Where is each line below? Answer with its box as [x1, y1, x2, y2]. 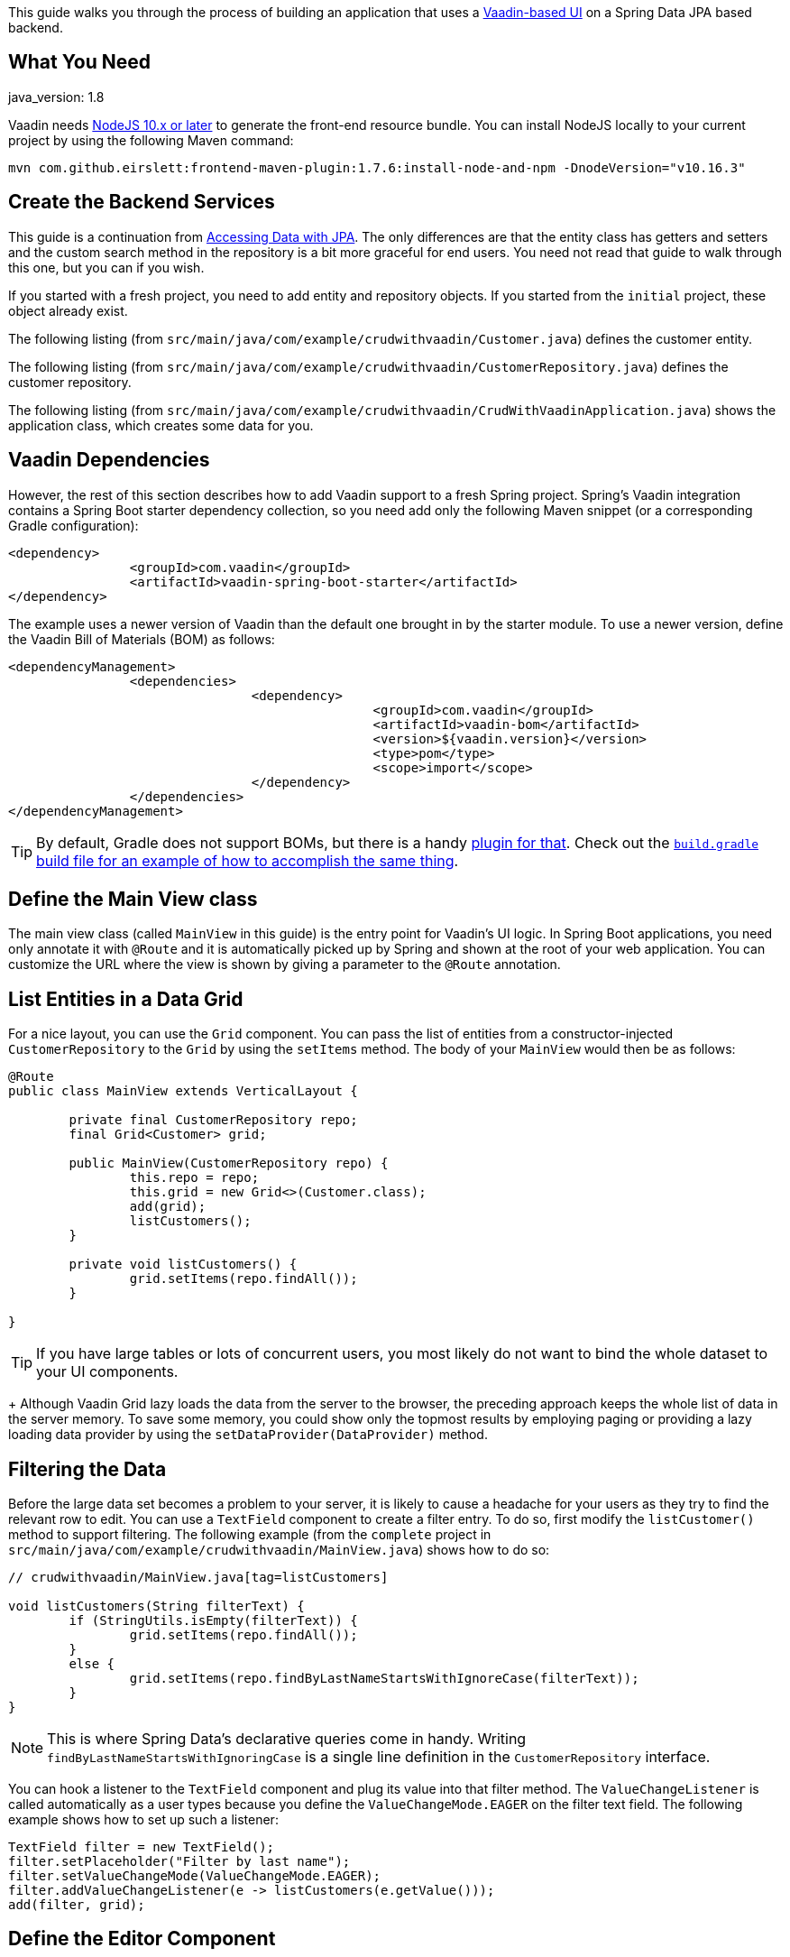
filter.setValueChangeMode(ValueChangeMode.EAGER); [8, 1869, 381, 1884]
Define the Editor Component [8, 1927, 276, 1951]
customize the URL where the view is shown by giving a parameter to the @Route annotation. [8, 956, 561, 973]
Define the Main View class [8, 887, 258, 910]
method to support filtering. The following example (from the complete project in [8, 1527, 491, 1543]
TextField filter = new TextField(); [8, 1840, 275, 1855]
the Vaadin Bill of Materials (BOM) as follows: [8, 631, 275, 647]
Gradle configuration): [8, 517, 139, 533]
